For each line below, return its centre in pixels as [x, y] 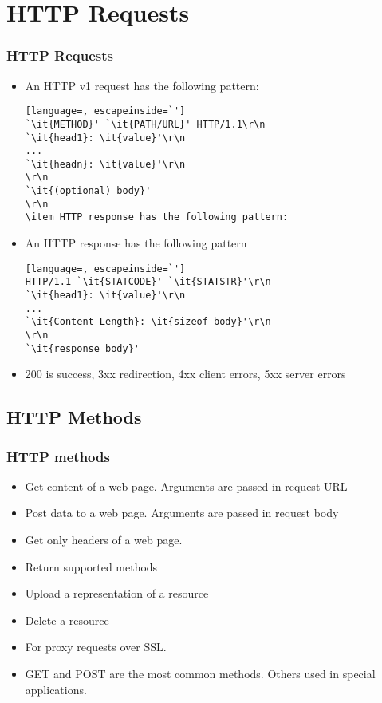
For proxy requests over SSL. [96, 647]
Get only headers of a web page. [104, 540]
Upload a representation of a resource [117, 593]
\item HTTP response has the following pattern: [157, 217]
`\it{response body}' [82, 348]
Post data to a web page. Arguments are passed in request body [182, 513]
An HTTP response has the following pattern [136, 243]
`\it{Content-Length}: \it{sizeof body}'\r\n [148, 322]
